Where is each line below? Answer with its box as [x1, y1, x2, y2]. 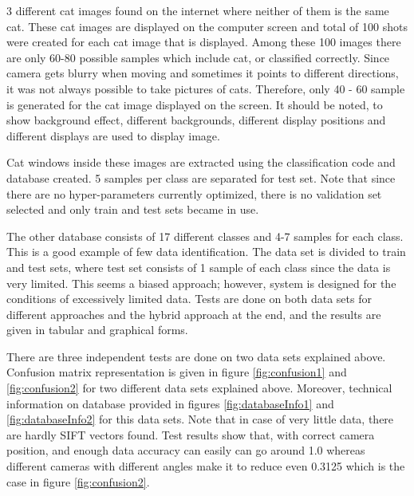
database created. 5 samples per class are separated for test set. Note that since [6, 169, 396, 186]
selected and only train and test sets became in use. [6, 201, 259, 218]
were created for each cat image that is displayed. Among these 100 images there [6, 33, 401, 50]
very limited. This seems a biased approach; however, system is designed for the [6, 274, 396, 291]
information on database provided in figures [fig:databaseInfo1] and [6, 395, 334, 411]
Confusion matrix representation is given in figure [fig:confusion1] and [6, 364, 347, 380]
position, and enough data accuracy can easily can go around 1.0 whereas [6, 442, 365, 459]
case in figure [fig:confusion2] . [6, 473, 150, 490]
